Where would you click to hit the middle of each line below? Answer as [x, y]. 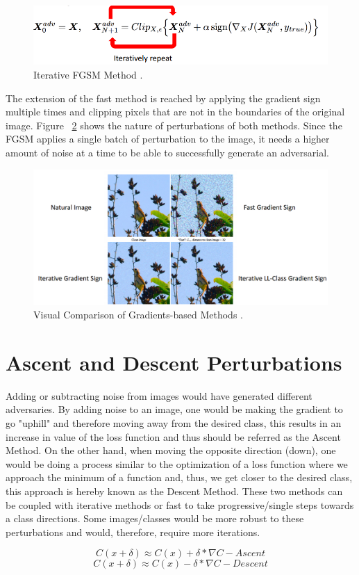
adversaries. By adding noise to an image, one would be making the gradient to [174, 409]
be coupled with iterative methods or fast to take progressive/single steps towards [180, 504]
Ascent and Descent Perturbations [174, 362]
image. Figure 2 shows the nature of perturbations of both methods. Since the [174, 125]
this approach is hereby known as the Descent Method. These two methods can [174, 491]
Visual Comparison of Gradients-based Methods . [138, 315]
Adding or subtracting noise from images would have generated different [159, 395]
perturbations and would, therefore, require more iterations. [133, 532]
